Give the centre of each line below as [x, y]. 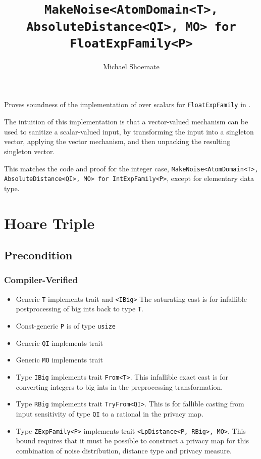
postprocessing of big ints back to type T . [80, 309]
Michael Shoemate [131, 66]
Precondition [38, 255]
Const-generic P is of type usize [66, 326]
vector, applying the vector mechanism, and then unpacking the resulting [117, 141]
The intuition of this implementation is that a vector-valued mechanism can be [126, 122]
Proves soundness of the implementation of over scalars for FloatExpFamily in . [127, 104]
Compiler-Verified [41, 280]
